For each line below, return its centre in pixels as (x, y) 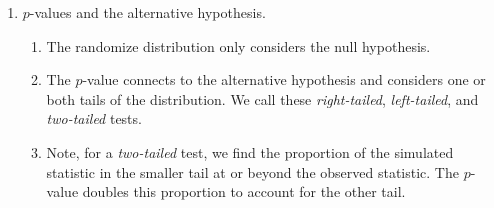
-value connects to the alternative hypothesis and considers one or (284, 79)
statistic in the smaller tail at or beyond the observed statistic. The (252, 171)
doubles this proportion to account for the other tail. (244, 191)
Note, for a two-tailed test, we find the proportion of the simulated (250, 151)
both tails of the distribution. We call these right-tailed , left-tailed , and (262, 98)
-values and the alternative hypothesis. (147, 12)
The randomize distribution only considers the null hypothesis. (238, 45)
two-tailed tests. (94, 118)
